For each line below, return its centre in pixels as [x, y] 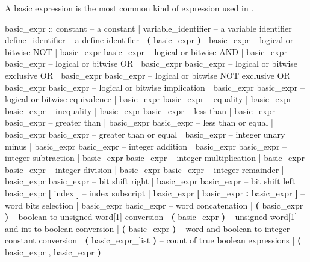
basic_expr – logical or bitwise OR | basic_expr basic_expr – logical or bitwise [151, 63]
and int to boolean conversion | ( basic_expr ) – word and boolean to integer [147, 228]
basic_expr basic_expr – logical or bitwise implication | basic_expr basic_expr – [155, 87]
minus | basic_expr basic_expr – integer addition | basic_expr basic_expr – [146, 146]
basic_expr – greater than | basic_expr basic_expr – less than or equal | [139, 122]
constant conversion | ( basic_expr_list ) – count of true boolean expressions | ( [153, 240]
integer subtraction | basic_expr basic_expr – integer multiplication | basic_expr [155, 158]
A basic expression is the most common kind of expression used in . [129, 8]
